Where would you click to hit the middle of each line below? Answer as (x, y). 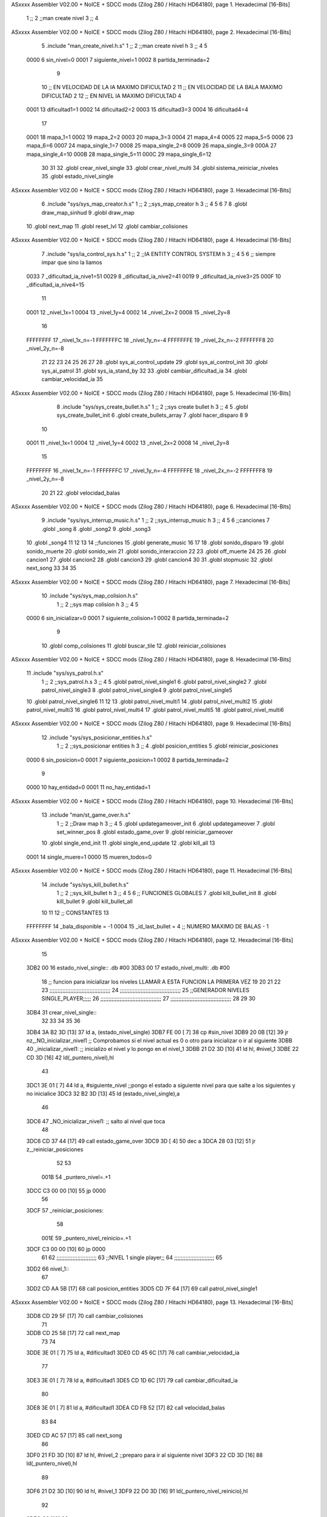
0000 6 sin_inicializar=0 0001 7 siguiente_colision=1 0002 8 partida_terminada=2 (128, 618)
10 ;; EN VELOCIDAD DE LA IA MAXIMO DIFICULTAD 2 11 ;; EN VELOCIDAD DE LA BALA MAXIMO (162, 87)
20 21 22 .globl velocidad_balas (81, 493)
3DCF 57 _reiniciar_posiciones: (65, 1210)
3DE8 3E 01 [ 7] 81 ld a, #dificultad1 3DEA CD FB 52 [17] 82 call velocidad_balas (126, 1408)
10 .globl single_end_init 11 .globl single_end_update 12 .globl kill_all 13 (128, 843)
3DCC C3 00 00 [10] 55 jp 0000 (66, 1191)
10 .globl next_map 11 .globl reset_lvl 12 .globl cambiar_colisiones (107, 226)
